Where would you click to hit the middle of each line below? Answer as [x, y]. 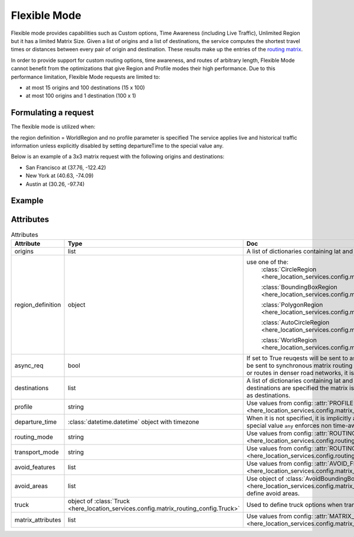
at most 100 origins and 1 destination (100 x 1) [81, 96]
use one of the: [267, 262]
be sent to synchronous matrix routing [299, 365]
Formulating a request [53, 113]
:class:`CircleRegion [289, 269]
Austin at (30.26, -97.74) [55, 184]
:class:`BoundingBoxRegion [299, 287]
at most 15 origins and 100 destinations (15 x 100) [85, 87]
